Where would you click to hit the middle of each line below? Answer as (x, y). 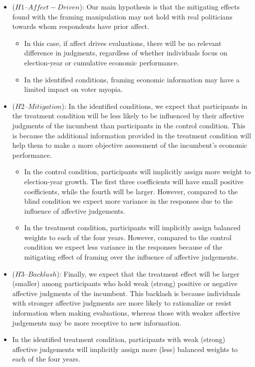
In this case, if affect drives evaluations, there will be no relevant (123, 43)
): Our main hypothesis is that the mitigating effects (160, 6)
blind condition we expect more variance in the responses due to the (128, 201)
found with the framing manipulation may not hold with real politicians (122, 16)
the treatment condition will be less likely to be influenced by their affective (128, 116)
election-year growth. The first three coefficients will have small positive (134, 181)
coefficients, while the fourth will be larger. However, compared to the (131, 191)
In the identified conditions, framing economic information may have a (132, 79)
